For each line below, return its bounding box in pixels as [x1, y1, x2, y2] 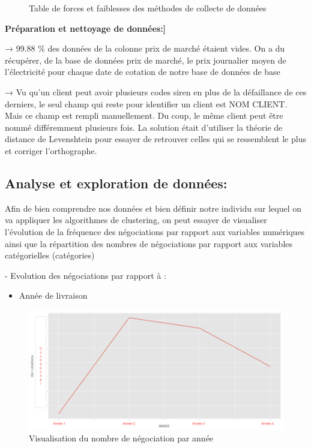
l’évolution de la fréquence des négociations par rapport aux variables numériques [5, 225, 305, 237]
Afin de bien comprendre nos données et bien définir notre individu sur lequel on [5, 202, 301, 214]
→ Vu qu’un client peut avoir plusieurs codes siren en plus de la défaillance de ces [5, 85, 307, 98]
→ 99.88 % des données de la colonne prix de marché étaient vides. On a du [5, 42, 285, 55]
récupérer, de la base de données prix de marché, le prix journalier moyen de [5, 53, 286, 66]
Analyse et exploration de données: [5, 173, 228, 192]
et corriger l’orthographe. [5, 144, 97, 157]
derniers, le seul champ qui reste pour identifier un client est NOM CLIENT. [5, 97, 288, 110]
